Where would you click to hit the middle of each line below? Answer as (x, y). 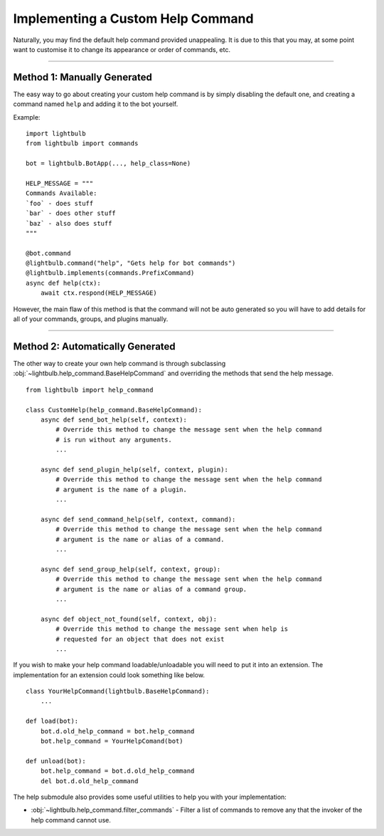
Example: (27, 117)
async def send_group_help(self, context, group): (130, 569)
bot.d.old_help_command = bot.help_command (117, 731)
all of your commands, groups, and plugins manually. (91, 319)
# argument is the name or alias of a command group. (151, 589)
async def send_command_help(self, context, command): (138, 519)
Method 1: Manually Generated (82, 77)
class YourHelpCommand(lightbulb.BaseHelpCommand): (118, 691)
